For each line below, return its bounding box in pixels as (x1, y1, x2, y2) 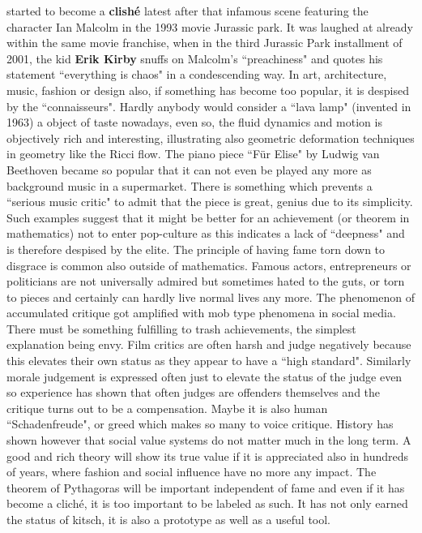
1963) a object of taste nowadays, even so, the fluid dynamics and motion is (6, 114, 382, 131)
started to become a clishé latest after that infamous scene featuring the (6, 2, 369, 19)
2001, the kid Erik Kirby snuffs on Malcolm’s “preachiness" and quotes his (6, 49, 383, 67)
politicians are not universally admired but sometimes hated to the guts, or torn (6, 273, 405, 290)
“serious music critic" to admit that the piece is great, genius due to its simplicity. (6, 193, 413, 210)
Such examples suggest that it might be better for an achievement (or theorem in (6, 208, 410, 226)
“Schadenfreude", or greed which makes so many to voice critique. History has (6, 415, 394, 432)
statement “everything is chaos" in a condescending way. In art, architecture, (6, 66, 387, 83)
